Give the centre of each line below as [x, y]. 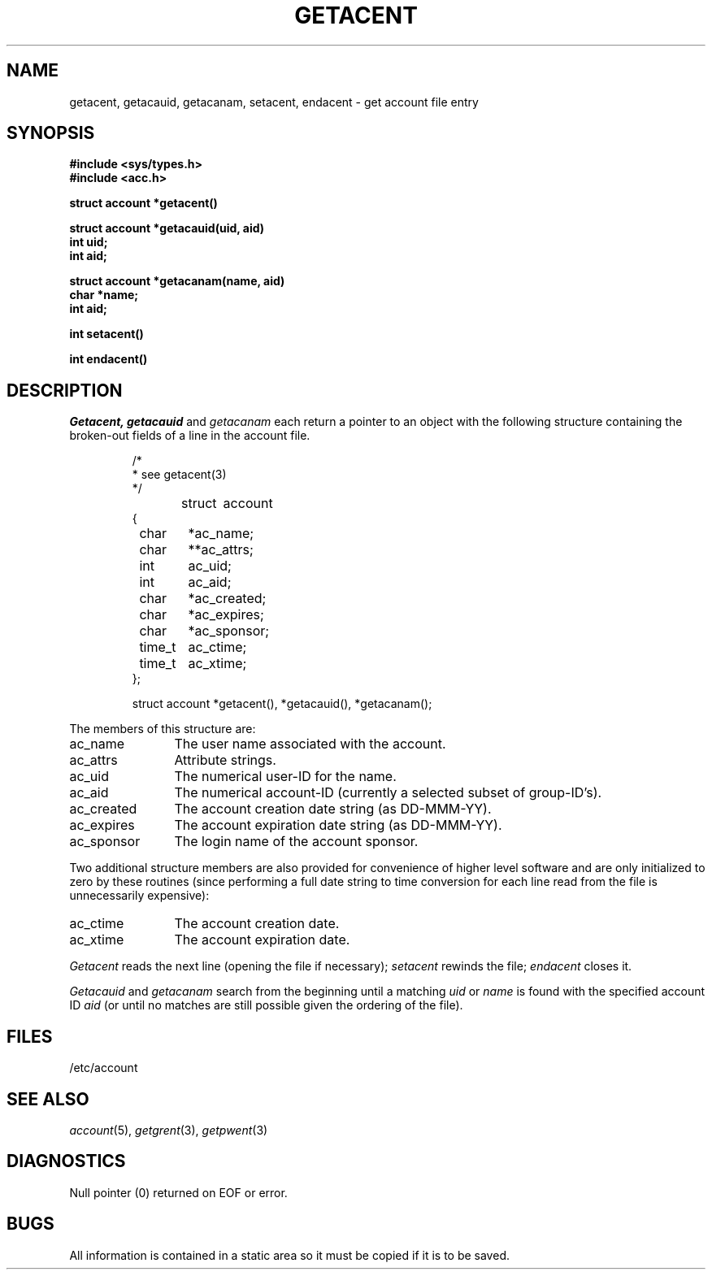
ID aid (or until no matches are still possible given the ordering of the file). [266, 1005]
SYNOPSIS [51, 133]
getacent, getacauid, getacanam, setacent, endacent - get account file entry [274, 102]
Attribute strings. [225, 760]
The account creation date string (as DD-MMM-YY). [333, 809]
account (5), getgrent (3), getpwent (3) [169, 1130]
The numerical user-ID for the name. [285, 777]
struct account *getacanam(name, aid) [177, 281]
